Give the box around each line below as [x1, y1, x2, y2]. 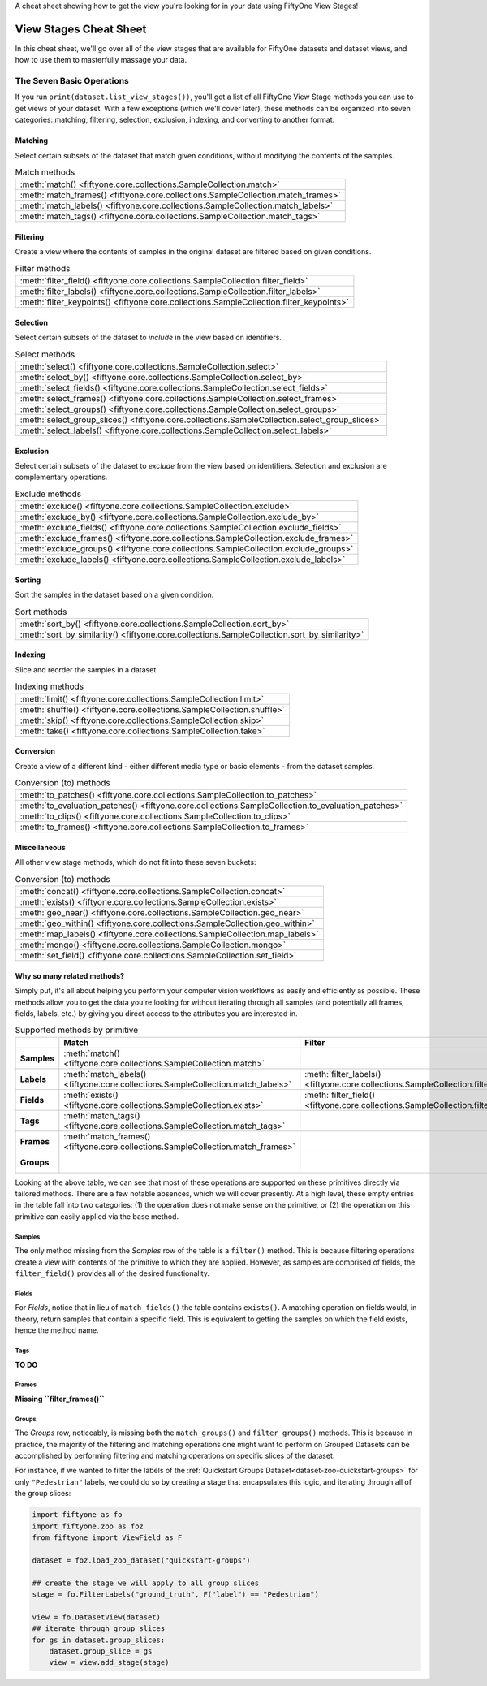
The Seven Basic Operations [15, 76, 130, 87]
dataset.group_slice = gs [49, 1646, 153, 1656]
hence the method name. [15, 1325, 99, 1335]
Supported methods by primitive [15, 1024, 139, 1035]
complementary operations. [15, 472, 108, 482]
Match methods [15, 166, 75, 178]
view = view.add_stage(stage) [49, 1658, 170, 1667]
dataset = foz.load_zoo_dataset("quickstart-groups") [32, 1555, 251, 1565]
